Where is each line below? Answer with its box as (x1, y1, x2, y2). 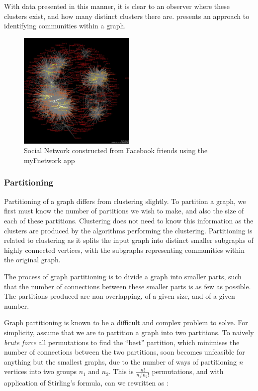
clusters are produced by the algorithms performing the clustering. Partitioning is (4, 225, 253, 235)
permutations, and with (152, 366, 224, 377)
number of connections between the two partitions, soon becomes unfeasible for (4, 347, 245, 357)
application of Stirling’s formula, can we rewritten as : (4, 377, 169, 388)
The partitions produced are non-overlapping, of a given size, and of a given (4, 291, 235, 301)
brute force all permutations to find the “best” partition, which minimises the (4, 337, 240, 347)
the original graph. (4, 254, 61, 265)
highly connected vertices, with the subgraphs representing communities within (4, 244, 245, 255)
